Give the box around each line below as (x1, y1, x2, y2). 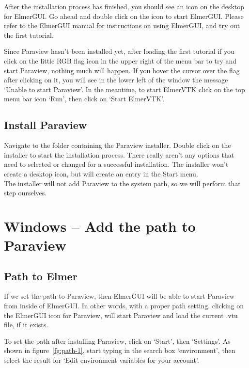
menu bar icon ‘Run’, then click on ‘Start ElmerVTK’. (4, 94, 165, 104)
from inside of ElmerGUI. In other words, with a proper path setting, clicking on (4, 301, 244, 311)
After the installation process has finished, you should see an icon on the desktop (4, 1, 245, 11)
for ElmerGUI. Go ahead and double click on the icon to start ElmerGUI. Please (4, 11, 244, 21)
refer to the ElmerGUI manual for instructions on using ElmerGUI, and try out (4, 20, 240, 31)
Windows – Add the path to (4, 216, 196, 236)
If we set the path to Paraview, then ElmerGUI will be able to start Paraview (4, 291, 235, 301)
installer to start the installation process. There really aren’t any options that (4, 149, 234, 160)
